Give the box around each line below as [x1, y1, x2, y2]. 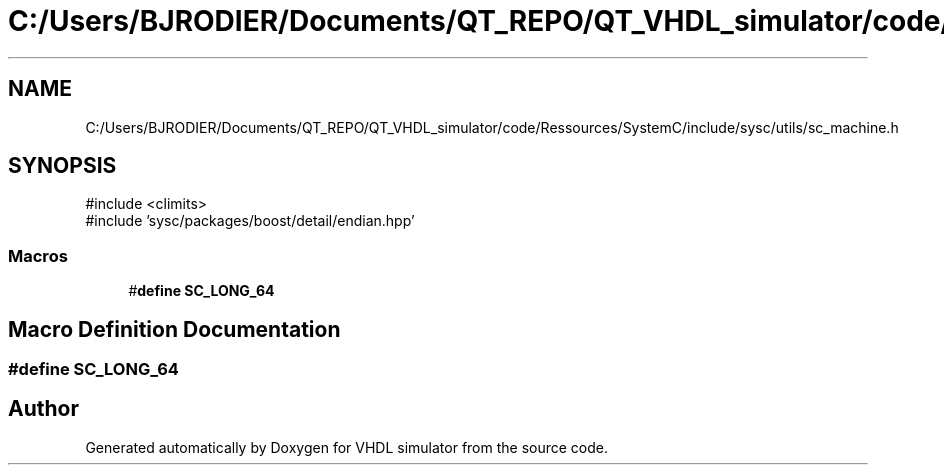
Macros [8, 245, 68, 266]
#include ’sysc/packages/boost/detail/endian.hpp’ [85, 212, 415, 230]
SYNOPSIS [8, 153, 117, 179]
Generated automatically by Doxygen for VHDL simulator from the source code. [85, 438, 609, 456]
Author [8, 396, 79, 422]
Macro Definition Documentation [8, 316, 341, 342]
